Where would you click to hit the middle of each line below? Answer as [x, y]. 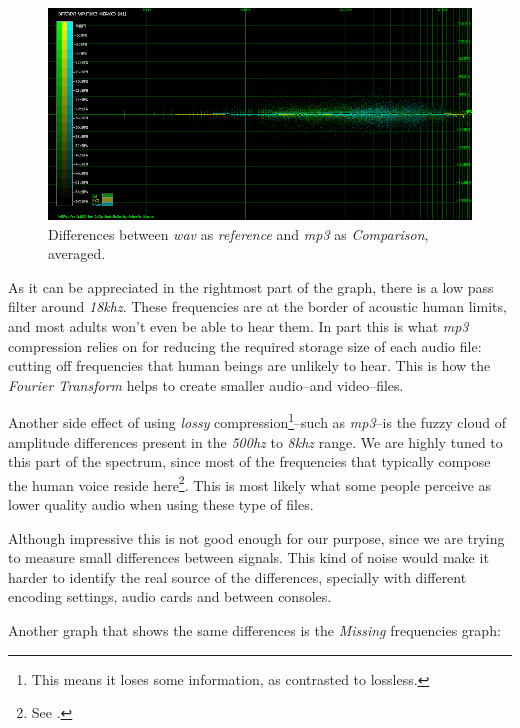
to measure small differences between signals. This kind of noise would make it [248, 557]
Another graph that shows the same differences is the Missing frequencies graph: [254, 630]
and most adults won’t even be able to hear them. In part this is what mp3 [238, 325]
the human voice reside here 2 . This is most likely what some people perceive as [250, 483]
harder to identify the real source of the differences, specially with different [237, 576]
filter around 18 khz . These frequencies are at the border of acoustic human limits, [257, 306]
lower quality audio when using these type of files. [161, 504]
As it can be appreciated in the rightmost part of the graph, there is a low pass [251, 286]
